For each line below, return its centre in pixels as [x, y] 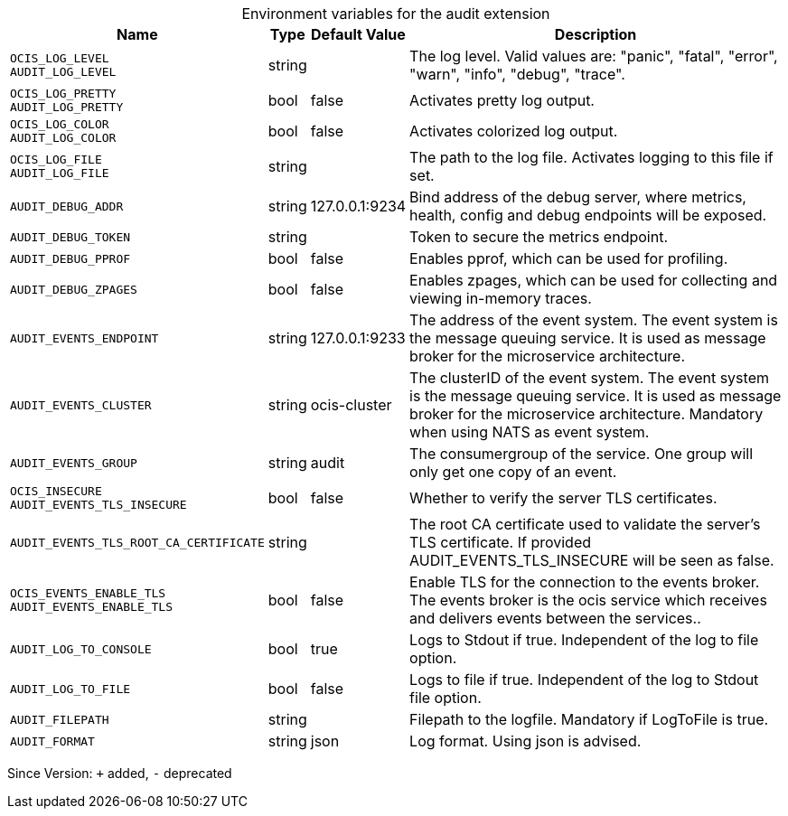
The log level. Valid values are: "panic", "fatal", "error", [594, 56]
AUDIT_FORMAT [52, 741]
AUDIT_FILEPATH [60, 719]
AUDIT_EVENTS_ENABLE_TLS [92, 607]
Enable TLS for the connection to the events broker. [585, 582]
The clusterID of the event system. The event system [589, 378]
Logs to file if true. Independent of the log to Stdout [584, 680]
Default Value [358, 34]
